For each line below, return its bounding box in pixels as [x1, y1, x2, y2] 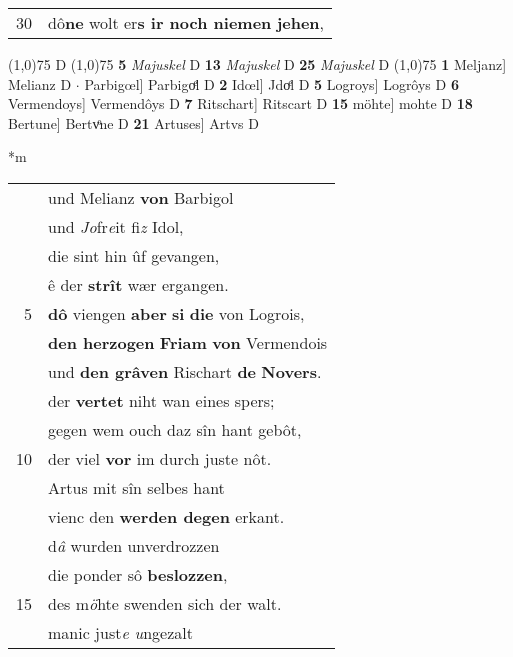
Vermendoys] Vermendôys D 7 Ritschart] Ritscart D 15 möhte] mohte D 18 [8, 93, 473, 114]
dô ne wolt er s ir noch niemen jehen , [48, 11, 325, 34]
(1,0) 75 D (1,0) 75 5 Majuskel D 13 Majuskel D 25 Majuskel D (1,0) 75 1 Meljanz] [8, 54, 507, 74]
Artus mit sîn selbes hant [48, 475, 225, 499]
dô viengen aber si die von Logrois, [48, 301, 305, 325]
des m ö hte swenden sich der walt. [48, 591, 282, 615]
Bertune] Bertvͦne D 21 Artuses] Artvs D [8, 112, 259, 133]
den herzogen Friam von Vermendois [48, 330, 328, 354]
